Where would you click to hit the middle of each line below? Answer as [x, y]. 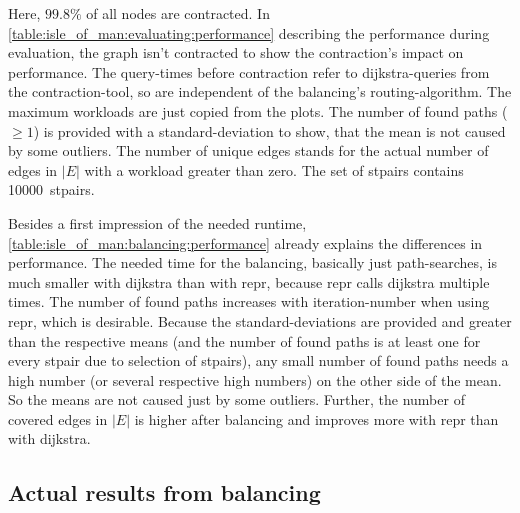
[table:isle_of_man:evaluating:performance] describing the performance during [249, 32]
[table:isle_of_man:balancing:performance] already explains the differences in [245, 242]
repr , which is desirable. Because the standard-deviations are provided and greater [260, 320]
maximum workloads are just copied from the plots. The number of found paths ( [258, 110]
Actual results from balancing [164, 492]
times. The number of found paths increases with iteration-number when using [249, 301]
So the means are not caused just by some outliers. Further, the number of [236, 399]
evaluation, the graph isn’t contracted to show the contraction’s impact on [236, 52]
